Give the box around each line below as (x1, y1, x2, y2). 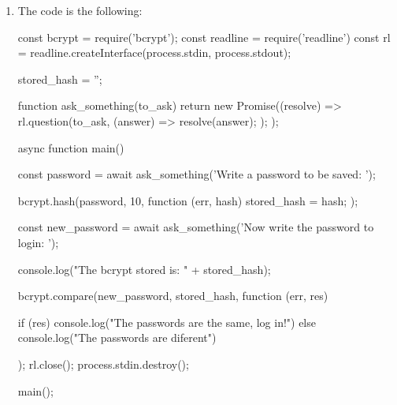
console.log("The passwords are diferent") (17, 329, 217, 346)
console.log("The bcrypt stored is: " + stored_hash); (17, 261, 271, 277)
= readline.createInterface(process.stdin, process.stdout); (17, 44, 291, 61)
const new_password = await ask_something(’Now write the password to (17, 219, 374, 235)
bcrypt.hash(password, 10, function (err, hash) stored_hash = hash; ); (17, 192, 358, 208)
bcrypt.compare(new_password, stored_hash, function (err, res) (17, 287, 328, 304)
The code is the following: (17, 2, 143, 18)
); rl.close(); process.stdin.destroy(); (17, 355, 189, 372)
